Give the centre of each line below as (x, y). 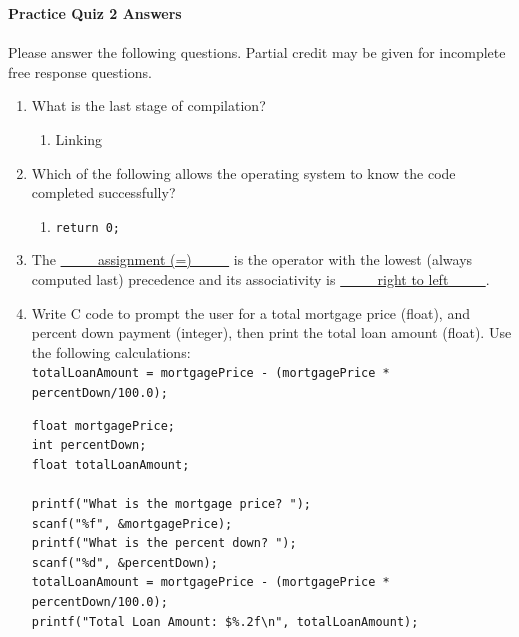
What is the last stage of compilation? (148, 105)
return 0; (88, 227)
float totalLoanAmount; (110, 464)
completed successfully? (103, 192)
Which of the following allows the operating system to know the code (243, 172)
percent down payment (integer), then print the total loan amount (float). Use (271, 332)
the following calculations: (111, 351)
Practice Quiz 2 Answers (95, 13)
